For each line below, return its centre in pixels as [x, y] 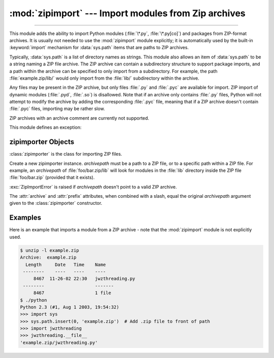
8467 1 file [72, 293]
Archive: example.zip [48, 258]
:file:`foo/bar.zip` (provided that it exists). [52, 177]
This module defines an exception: [45, 127]
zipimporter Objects [42, 142]
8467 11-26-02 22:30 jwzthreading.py [84, 279]
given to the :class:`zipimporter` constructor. [56, 203]
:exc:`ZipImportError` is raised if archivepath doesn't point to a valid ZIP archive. [93, 187]
